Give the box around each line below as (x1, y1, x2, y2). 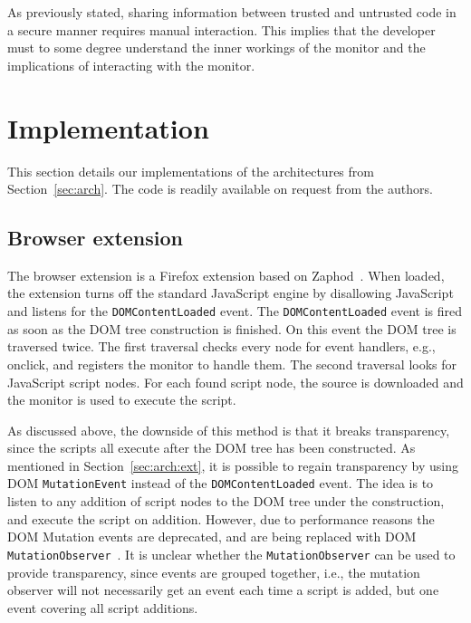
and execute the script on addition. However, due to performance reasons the (7, 509, 435, 528)
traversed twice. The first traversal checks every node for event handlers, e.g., (7, 337, 436, 356)
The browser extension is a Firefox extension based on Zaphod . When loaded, (7, 265, 445, 284)
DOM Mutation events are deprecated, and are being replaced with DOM (7, 527, 417, 546)
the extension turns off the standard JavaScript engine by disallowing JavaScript (7, 283, 454, 302)
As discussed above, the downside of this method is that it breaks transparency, (7, 420, 450, 439)
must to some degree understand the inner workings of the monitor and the (7, 38, 426, 57)
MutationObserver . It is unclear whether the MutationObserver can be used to (7, 544, 456, 563)
